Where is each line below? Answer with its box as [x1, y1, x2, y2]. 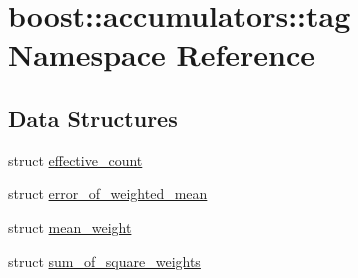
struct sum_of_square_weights [8, 250, 201, 271]
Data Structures [8, 102, 178, 133]
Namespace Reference [8, 34, 315, 75]
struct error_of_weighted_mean [8, 183, 208, 204]
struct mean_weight [8, 216, 132, 237]
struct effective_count [8, 149, 143, 170]
